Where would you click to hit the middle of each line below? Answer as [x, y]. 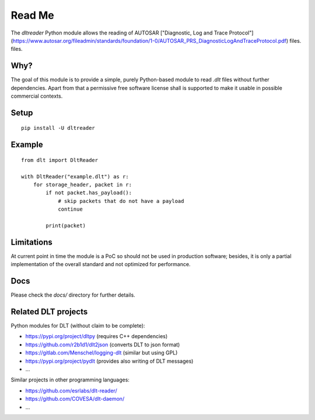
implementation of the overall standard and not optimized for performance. [101, 264]
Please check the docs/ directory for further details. [73, 295]
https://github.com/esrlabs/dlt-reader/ [71, 390]
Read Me [33, 15]
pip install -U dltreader [58, 128]
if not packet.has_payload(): [89, 193]
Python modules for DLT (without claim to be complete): [78, 326]
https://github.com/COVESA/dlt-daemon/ [75, 399]
